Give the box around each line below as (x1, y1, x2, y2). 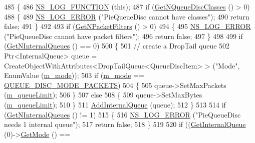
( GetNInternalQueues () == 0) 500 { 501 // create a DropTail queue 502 (4, 40, 230, 51)
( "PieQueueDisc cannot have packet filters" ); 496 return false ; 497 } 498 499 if (4, 30, 243, 41)
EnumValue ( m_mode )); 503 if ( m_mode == (4, 70, 144, 80)
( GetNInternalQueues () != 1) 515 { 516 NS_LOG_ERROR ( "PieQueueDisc (4, 109, 241, 119)
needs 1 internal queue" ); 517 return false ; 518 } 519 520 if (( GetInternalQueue (4, 119, 246, 129)
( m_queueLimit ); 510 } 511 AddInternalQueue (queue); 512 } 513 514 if (4, 99, 226, 109)
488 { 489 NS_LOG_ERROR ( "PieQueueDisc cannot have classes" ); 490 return (4, 11, 249, 21)
